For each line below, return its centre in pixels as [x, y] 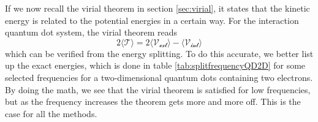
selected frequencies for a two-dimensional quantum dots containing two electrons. [159, 77]
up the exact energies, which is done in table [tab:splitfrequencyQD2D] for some [155, 65]
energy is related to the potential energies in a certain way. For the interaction [152, 20]
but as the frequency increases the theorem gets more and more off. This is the [153, 101]
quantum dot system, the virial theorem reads [91, 32]
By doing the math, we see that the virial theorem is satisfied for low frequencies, [158, 89]
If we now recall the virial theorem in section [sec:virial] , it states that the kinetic [157, 8]
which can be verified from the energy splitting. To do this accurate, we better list [159, 53]
